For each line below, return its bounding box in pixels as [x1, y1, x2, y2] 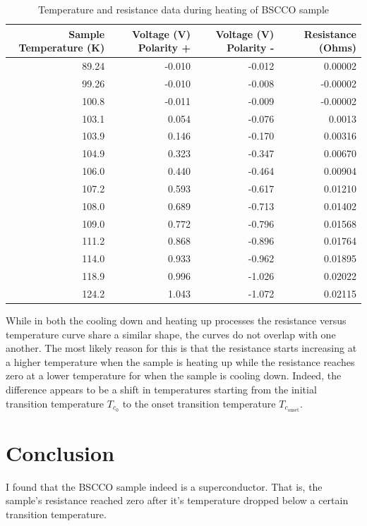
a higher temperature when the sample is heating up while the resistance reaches [6, 354, 355, 369]
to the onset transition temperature [122, 396, 276, 410]
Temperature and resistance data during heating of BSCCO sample [37, 2, 330, 16]
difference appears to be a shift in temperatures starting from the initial [6, 382, 317, 397]
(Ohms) [318, 40, 356, 55]
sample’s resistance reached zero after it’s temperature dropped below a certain [6, 493, 349, 508]
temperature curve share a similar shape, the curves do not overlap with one [6, 326, 336, 341]
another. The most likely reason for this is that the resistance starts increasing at [6, 341, 357, 355]
